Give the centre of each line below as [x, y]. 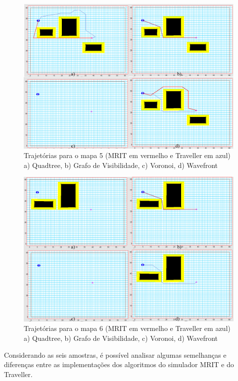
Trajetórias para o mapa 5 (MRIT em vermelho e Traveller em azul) [127, 155]
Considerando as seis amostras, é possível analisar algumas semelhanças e [115, 354]
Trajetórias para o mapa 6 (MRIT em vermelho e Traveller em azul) [127, 328]
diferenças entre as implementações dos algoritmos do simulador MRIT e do [119, 364]
